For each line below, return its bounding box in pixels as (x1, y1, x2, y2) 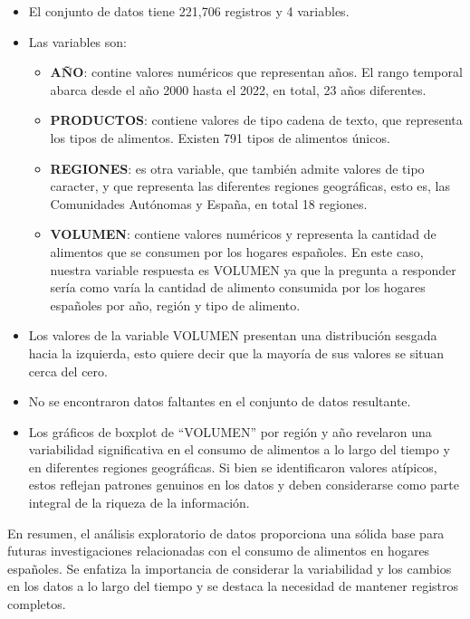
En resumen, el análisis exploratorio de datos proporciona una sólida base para (7, 523, 445, 542)
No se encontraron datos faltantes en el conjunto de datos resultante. (28, 392, 411, 411)
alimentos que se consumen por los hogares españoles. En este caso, (50, 242, 424, 261)
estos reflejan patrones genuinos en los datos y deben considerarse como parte (28, 475, 460, 494)
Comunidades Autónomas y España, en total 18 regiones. (50, 194, 368, 213)
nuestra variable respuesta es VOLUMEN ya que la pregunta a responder (50, 260, 456, 279)
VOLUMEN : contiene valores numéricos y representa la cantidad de (50, 224, 436, 243)
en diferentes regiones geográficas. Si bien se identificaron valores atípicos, (28, 457, 437, 476)
